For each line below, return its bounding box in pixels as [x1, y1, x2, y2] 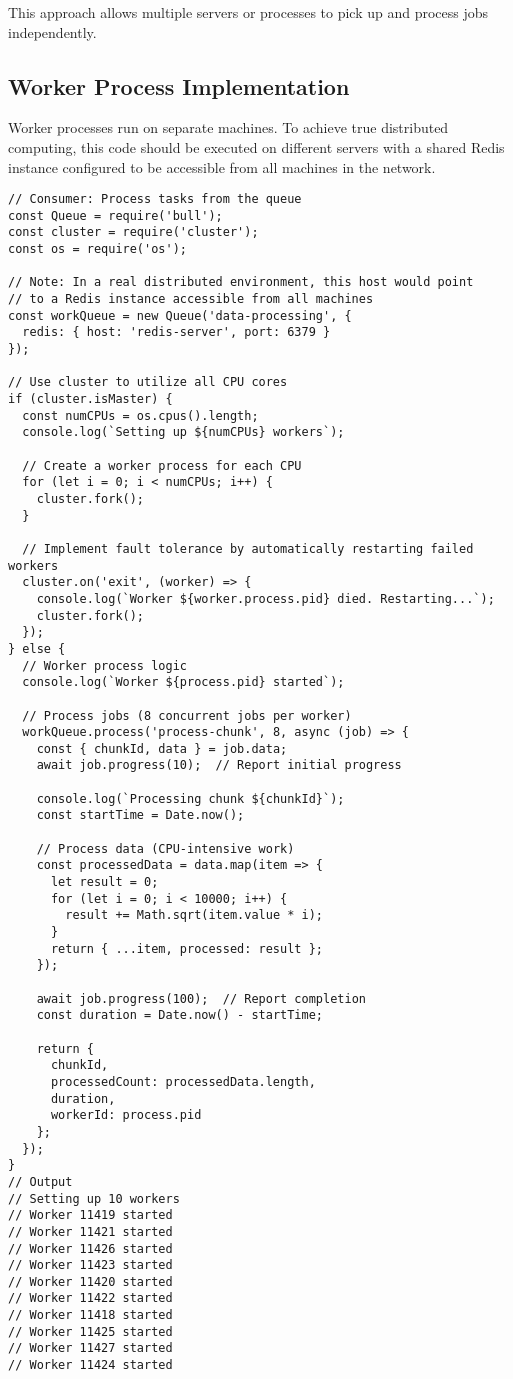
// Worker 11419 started [8, 1208, 173, 1223]
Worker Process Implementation [8, 70, 350, 101]
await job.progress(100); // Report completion [36, 991, 366, 1006]
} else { [8, 641, 66, 656]
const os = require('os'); [8, 242, 187, 257]
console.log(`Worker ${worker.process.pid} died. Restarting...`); [36, 591, 495, 606]
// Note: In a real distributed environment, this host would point [8, 275, 474, 290]
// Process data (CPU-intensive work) [36, 841, 295, 856]
